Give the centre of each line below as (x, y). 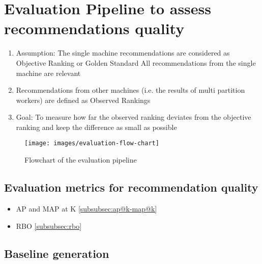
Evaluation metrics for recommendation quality (131, 187)
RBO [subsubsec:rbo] (49, 226)
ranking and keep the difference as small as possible (96, 127)
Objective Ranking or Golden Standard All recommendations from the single (136, 62)
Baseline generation (57, 253)
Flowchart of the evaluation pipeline (81, 160)
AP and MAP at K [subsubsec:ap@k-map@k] (86, 208)
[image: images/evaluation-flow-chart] (92, 143)
